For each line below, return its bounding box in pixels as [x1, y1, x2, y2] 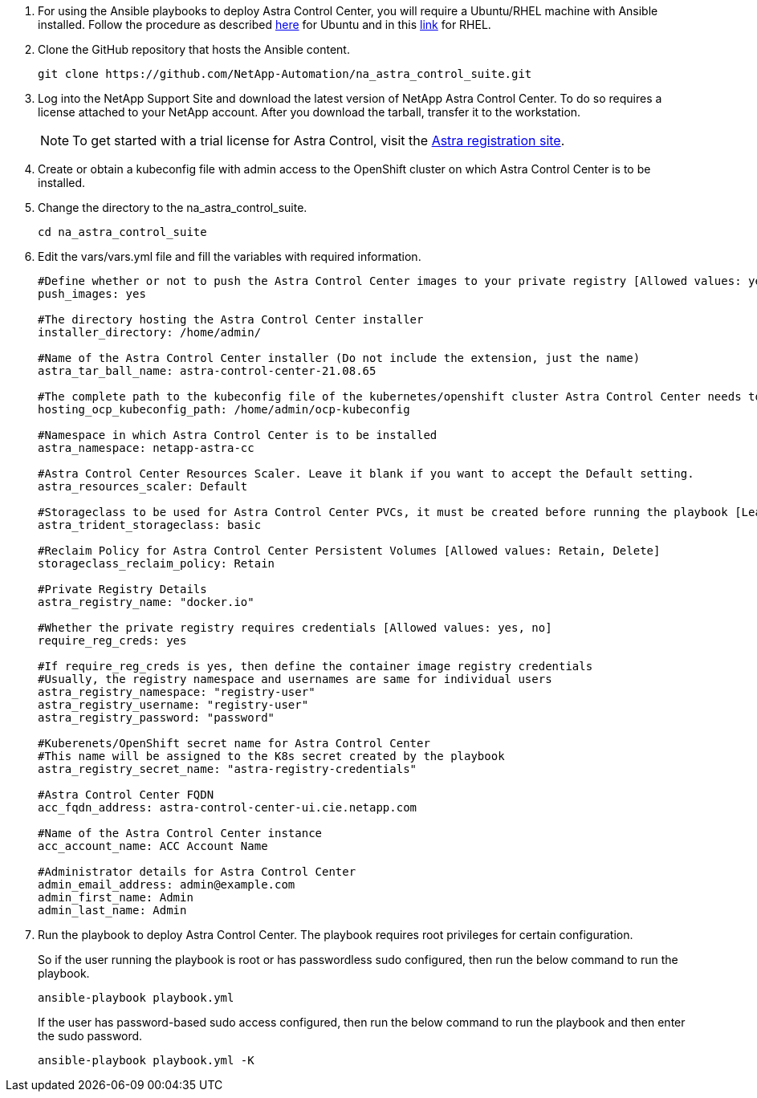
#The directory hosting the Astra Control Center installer [38, 313, 424, 326]
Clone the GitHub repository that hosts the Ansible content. [38, 43, 350, 56]
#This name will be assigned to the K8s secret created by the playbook [38, 750, 505, 762]
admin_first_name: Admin [38, 891, 193, 904]
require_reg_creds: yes [38, 634, 187, 647]
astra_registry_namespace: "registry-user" [38, 685, 315, 698]
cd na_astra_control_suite [38, 226, 207, 238]
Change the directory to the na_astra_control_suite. [38, 201, 307, 214]
